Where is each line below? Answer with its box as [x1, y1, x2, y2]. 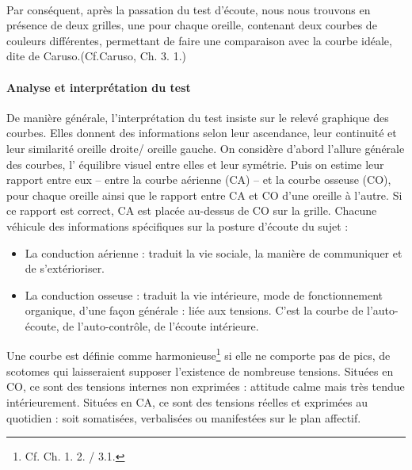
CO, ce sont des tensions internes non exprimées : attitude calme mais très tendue [6, 378, 405, 395]
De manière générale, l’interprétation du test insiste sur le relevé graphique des [6, 109, 389, 125]
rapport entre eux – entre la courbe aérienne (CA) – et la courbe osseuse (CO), [6, 171, 391, 188]
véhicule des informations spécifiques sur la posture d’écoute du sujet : [6, 217, 349, 234]
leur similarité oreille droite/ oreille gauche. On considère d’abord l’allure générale [6, 139, 405, 156]
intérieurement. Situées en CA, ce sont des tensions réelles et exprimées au [6, 393, 368, 410]
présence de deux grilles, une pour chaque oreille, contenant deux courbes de [6, 17, 377, 33]
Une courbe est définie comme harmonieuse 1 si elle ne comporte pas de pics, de [6, 345, 391, 364]
